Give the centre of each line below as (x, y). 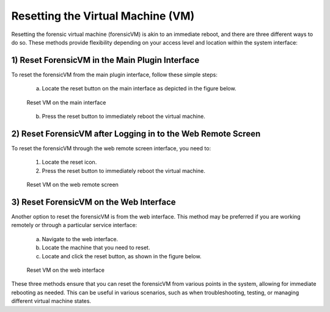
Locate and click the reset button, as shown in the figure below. (122, 256)
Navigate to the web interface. (80, 239)
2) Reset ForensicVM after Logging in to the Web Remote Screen (136, 133)
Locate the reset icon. (69, 162)
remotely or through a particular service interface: (74, 225)
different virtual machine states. (51, 301)
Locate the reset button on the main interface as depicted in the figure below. (139, 89)
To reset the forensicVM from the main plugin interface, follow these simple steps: (115, 74)
